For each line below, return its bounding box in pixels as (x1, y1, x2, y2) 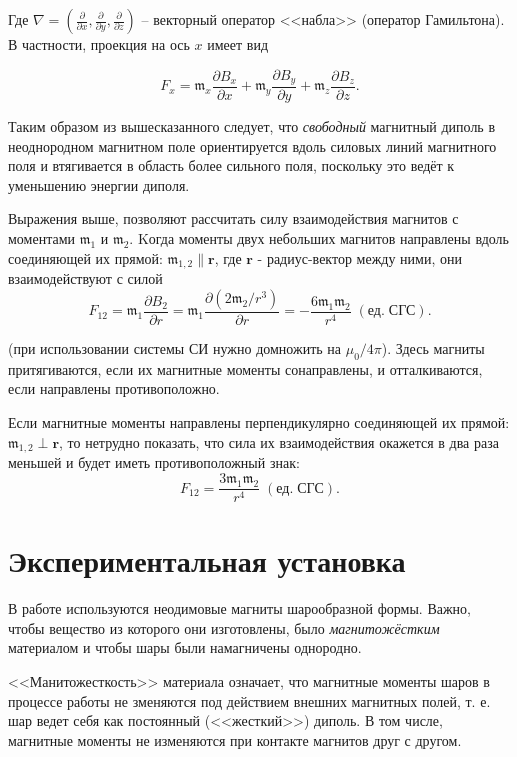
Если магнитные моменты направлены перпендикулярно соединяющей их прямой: (8, 412, 510, 433)
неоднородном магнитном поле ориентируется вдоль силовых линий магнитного (8, 135, 497, 156)
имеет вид (207, 34, 269, 54)
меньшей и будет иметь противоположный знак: (8, 452, 300, 473)
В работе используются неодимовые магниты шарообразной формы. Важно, (8, 598, 472, 619)
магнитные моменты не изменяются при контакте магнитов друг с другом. (8, 729, 462, 750)
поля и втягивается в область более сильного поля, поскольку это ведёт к (8, 155, 455, 176)
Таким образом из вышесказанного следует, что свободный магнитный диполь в (8, 116, 496, 137)
